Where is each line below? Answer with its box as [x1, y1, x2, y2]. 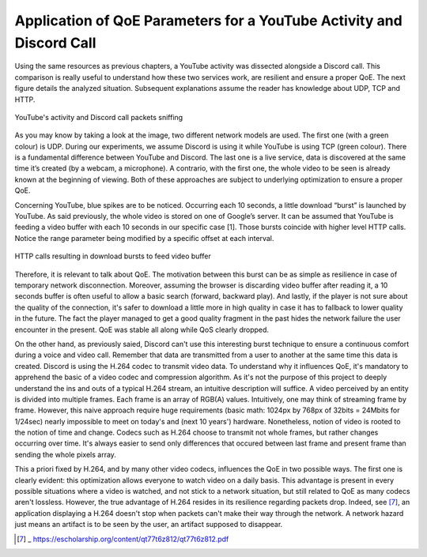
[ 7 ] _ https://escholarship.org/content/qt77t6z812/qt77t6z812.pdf [17, 534, 229, 544]
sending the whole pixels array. [14, 450, 116, 459]
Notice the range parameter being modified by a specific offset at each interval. [14, 233, 274, 243]
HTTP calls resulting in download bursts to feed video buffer [14, 251, 211, 261]
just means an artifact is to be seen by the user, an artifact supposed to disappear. [14, 520, 283, 529]
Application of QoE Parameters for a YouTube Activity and [14, 12, 402, 29]
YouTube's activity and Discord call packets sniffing [14, 112, 183, 122]
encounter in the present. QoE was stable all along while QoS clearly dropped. [14, 325, 269, 334]
